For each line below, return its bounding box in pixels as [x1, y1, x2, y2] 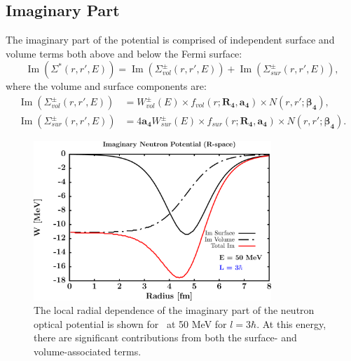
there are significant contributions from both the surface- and [34, 330, 297, 345]
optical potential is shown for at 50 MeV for [34, 316, 227, 331]
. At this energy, [256, 316, 326, 331]
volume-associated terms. [34, 343, 142, 358]
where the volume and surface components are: [6, 79, 207, 93]
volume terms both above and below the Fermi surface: [6, 46, 242, 60]
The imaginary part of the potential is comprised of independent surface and [6, 32, 335, 47]
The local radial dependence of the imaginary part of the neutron [34, 303, 315, 317]
